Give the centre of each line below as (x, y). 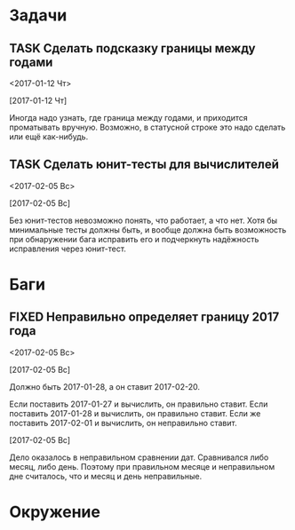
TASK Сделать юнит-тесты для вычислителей (144, 165)
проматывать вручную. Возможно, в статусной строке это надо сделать (147, 127)
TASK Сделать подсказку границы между (132, 48)
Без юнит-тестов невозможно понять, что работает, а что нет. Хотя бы (144, 220)
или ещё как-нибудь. (49, 137)
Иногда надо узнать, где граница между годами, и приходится (129, 118)
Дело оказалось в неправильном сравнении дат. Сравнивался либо (139, 457)
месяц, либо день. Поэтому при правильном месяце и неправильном (142, 466)
